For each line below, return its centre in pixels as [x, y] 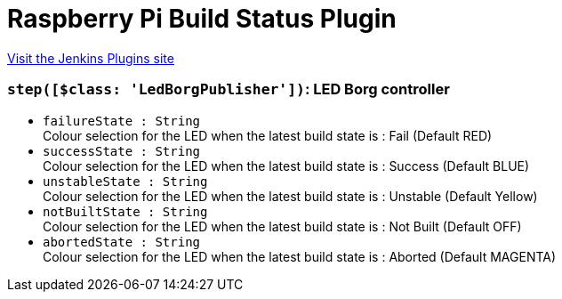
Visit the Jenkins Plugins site [91, 58]
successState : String [122, 151]
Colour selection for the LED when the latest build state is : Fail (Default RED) [268, 135]
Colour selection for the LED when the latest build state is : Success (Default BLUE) [286, 166]
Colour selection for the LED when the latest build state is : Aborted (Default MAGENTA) [300, 256]
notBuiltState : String [125, 211]
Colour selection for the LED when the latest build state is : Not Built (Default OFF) [282, 226]
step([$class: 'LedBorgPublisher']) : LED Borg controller [229, 89]
